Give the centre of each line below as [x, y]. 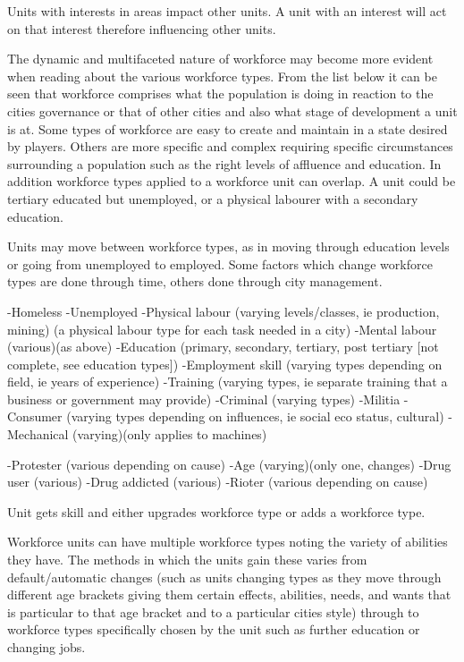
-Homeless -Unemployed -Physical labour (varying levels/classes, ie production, [224, 311]
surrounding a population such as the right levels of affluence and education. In [224, 163]
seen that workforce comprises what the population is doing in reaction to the [220, 93]
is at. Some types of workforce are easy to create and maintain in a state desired [228, 128]
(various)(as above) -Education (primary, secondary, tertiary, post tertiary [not [223, 347]
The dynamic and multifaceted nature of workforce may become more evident [220, 59]
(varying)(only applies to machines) [170, 434]
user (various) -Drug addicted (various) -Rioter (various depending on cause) [218, 482]
